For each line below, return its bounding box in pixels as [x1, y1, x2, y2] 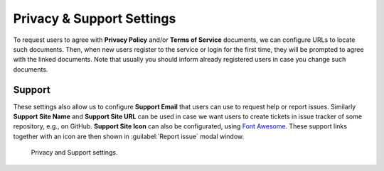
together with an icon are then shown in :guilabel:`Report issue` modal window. [13, 132, 245, 140]
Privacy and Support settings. [31, 148, 118, 157]
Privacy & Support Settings [13, 11, 176, 26]
